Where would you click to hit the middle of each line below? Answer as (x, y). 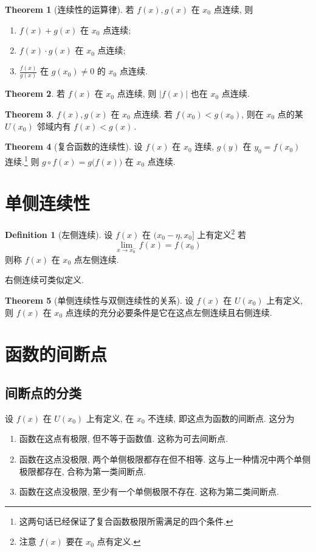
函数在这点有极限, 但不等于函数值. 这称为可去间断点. (123, 438)
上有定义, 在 (110, 418)
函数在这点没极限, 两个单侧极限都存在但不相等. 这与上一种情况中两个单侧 (165, 459)
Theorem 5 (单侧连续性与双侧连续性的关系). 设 (99, 300)
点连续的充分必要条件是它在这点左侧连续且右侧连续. (169, 312)
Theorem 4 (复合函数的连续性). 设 (74, 146)
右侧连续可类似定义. (44, 280)
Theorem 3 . (29, 114)
